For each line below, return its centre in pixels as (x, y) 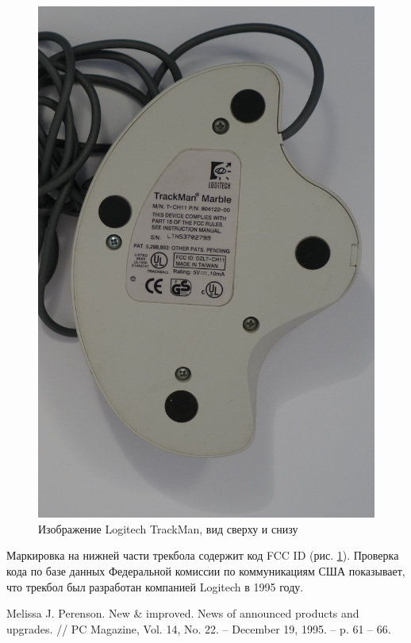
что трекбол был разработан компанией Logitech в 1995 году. (155, 586)
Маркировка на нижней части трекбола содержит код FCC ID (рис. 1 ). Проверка (203, 555)
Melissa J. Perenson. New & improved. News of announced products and (183, 613)
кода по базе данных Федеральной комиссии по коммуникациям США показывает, (206, 570)
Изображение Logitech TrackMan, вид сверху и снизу (168, 528)
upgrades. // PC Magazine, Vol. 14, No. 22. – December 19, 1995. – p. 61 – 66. (199, 628)
